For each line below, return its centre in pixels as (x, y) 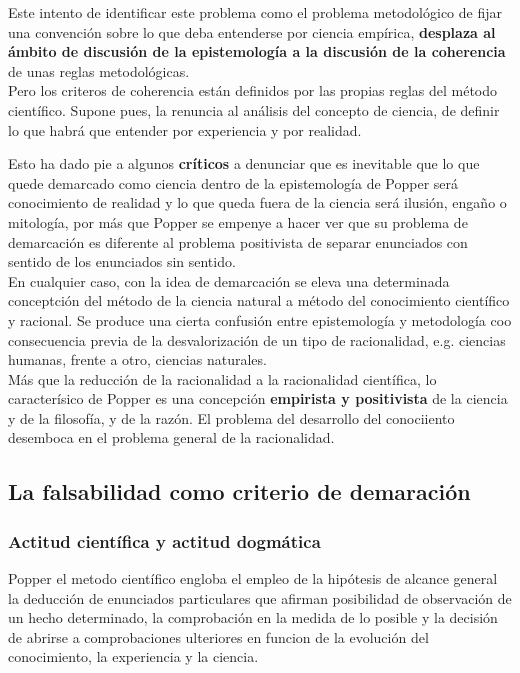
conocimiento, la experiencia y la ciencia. (133, 656)
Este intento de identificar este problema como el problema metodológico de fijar (255, 12)
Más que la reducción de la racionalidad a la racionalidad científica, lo (222, 378)
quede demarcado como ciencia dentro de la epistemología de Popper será (233, 182)
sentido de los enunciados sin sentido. (122, 261)
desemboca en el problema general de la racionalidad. (171, 437)
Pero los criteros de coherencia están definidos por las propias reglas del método (253, 90)
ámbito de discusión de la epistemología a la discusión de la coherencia (257, 51)
